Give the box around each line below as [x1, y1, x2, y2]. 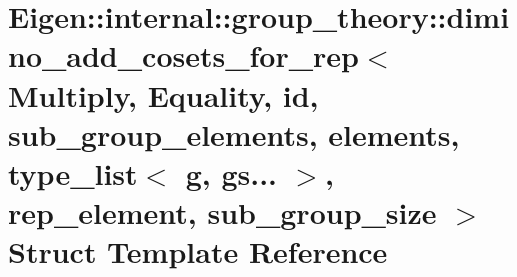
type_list [8, 152, 138, 193]
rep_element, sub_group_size [8, 192, 437, 233]
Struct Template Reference [8, 231, 388, 272]
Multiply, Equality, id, [8, 74, 319, 115]
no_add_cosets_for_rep [8, 35, 359, 76]
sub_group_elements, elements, [8, 113, 460, 154]
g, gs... [185, 152, 278, 193]
